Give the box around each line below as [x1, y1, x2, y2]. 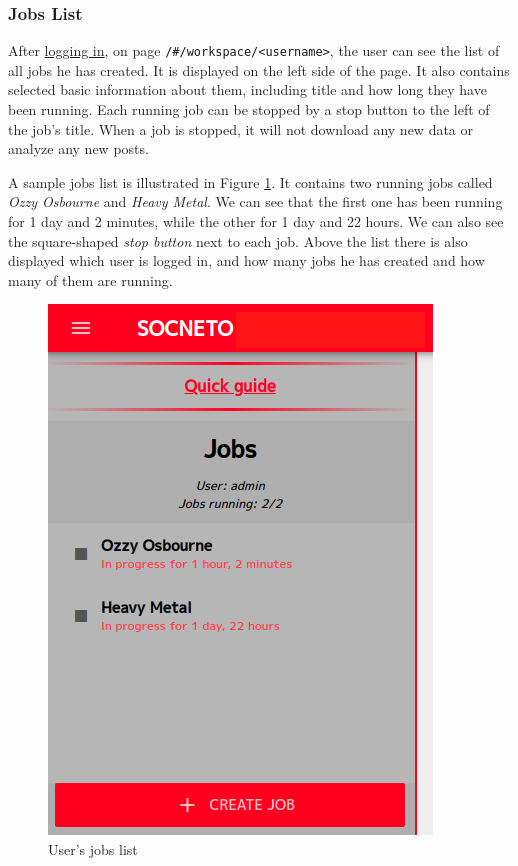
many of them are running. [8, 269, 173, 290]
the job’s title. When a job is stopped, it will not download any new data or [8, 118, 474, 139]
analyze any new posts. [8, 138, 149, 159]
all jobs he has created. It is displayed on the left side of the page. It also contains [8, 59, 510, 80]
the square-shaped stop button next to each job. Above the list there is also [8, 230, 468, 251]
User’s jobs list [48, 839, 138, 859]
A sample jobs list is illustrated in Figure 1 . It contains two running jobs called [8, 171, 493, 192]
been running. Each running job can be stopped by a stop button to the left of [8, 99, 490, 120]
